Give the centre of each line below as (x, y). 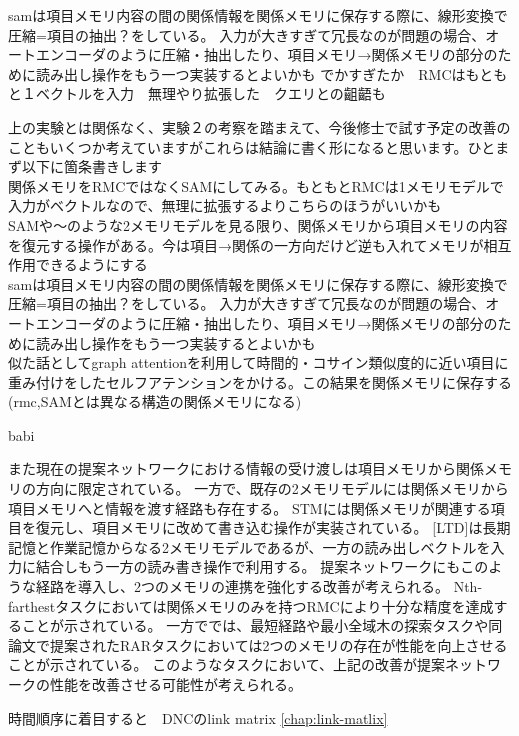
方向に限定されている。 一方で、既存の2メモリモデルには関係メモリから (272, 488)
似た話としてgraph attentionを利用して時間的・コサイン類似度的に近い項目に (258, 362)
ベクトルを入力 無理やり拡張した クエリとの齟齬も (210, 93)
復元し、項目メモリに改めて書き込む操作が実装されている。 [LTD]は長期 (273, 527)
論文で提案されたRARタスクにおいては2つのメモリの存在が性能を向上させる (258, 644)
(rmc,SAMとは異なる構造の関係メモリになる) (155, 401)
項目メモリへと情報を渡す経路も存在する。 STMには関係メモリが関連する (249, 507)
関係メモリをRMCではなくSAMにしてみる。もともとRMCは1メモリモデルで (256, 185)
